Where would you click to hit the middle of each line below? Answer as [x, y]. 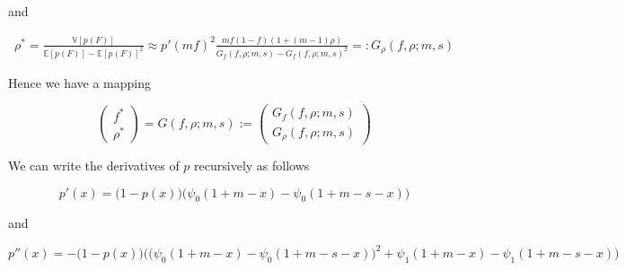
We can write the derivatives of [94, 165]
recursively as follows [252, 165]
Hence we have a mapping [80, 82]
